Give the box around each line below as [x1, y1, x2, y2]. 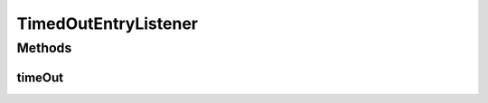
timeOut [16, 70, 64, 85]
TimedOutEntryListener [16, 14, 199, 33]
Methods [16, 40, 72, 56]
